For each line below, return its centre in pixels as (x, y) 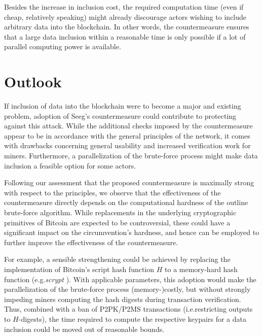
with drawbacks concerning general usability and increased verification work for (127, 145)
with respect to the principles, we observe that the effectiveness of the (112, 192)
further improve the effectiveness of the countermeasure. (91, 242)
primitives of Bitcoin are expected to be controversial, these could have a (117, 222)
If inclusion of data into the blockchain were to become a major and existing (123, 106)
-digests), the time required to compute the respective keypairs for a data (132, 318)
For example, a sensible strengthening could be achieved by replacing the (117, 259)
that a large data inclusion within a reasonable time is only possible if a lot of (125, 36)
